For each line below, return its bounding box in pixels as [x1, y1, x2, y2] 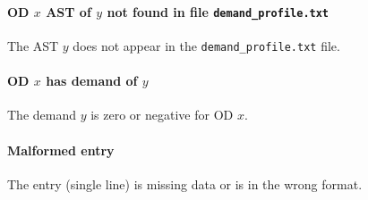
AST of [46, 2, 91, 21]
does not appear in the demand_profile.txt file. [73, 36, 340, 54]
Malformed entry [7, 140, 115, 159]
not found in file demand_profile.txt [107, 2, 329, 21]
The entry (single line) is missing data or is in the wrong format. [7, 174, 363, 193]
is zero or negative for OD [90, 105, 234, 124]
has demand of [46, 71, 138, 90]
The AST [7, 36, 59, 54]
